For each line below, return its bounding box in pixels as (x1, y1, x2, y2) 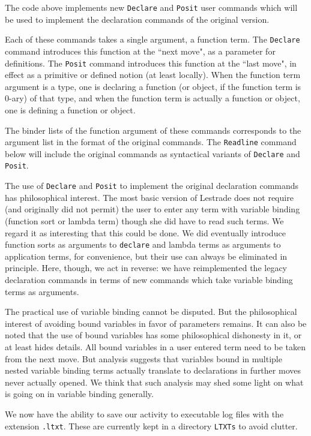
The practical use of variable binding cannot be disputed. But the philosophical (5, 305, 297, 318)
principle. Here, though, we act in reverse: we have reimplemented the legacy (5, 261, 287, 274)
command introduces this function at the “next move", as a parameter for (5, 44, 276, 57)
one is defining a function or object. (5, 103, 136, 116)
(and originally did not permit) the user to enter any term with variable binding (5, 203, 300, 215)
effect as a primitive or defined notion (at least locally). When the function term (5, 68, 301, 81)
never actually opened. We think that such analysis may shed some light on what (5, 375, 304, 388)
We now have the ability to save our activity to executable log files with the (5, 407, 284, 420)
